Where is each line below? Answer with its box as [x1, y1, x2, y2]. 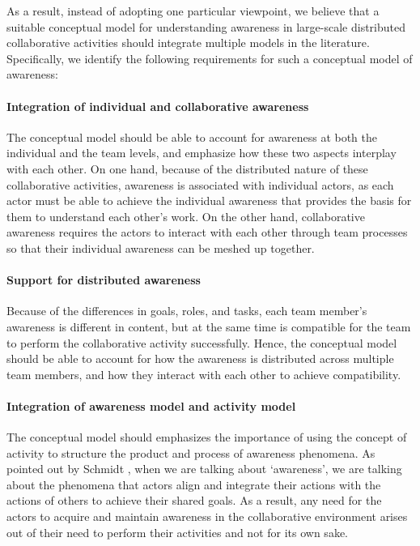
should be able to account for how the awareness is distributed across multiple [6, 350, 394, 367]
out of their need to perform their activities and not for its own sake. [6, 523, 348, 540]
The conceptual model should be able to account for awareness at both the [6, 128, 378, 145]
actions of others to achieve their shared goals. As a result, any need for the [6, 492, 382, 509]
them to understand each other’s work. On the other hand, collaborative [6, 207, 365, 224]
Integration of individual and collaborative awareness [6, 97, 309, 114]
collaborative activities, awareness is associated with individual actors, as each [6, 176, 394, 193]
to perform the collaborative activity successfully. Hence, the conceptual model [6, 334, 397, 351]
